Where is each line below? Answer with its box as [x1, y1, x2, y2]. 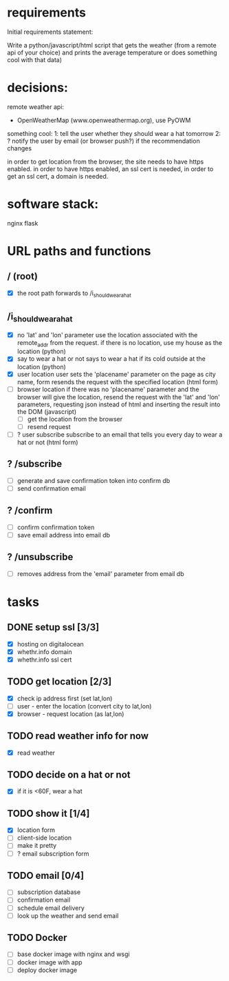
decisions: [7, 80, 69, 96]
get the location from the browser [27, 415, 122, 423]
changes [7, 143, 32, 152]
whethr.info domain [17, 647, 72, 656]
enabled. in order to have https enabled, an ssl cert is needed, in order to [7, 164, 214, 173]
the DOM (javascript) [17, 407, 77, 415]
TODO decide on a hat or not [7, 769, 131, 781]
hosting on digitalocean [17, 640, 84, 648]
